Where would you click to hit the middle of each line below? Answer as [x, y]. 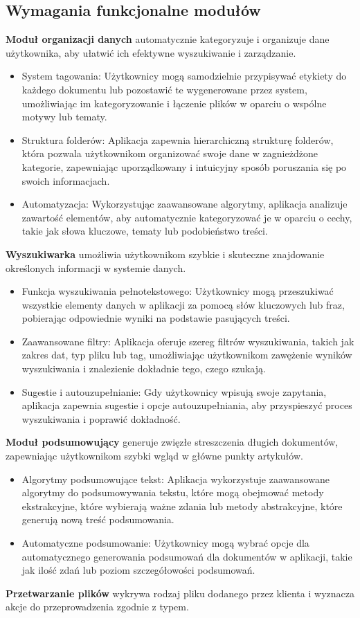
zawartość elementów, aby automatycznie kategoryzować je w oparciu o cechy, [187, 217]
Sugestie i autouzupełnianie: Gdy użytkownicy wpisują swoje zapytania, [174, 391]
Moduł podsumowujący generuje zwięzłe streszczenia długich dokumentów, [172, 442]
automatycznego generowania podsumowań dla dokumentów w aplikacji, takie [187, 556]
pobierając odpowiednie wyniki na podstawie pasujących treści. [156, 318]
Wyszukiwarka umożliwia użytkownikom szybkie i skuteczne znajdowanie [165, 254]
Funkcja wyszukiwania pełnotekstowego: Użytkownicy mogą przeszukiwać [178, 291]
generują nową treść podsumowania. [98, 519]
